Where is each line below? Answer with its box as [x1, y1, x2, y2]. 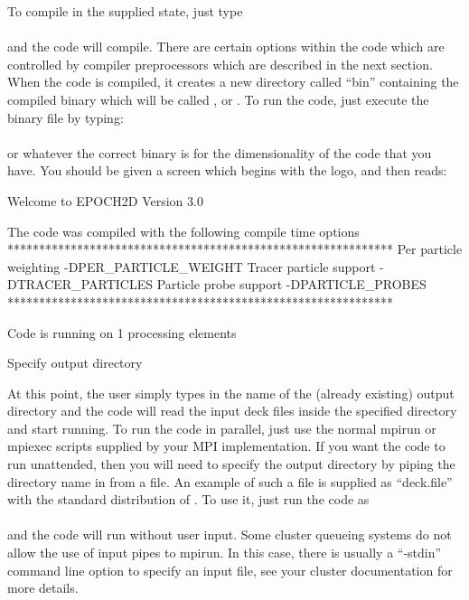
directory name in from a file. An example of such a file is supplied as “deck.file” [7, 472, 453, 491]
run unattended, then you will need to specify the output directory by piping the [7, 455, 455, 473]
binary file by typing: [7, 108, 124, 127]
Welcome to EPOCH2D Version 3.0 [7, 191, 203, 210]
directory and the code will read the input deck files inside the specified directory [7, 401, 457, 420]
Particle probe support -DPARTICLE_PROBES [156, 275, 427, 294]
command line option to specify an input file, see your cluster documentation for [7, 560, 453, 579]
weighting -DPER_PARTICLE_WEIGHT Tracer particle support [7, 257, 376, 276]
